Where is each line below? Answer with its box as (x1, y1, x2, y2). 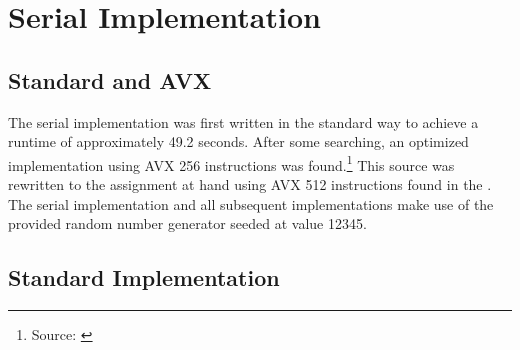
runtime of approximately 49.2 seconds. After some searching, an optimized (8, 131, 469, 152)
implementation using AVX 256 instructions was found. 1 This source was (8, 151, 455, 175)
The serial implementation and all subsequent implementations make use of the (8, 193, 494, 214)
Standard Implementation (8, 262, 280, 293)
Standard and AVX (8, 64, 212, 95)
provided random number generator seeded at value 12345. (8, 213, 367, 234)
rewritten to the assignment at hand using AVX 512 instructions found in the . (8, 174, 492, 195)
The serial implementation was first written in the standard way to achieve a (8, 111, 479, 132)
